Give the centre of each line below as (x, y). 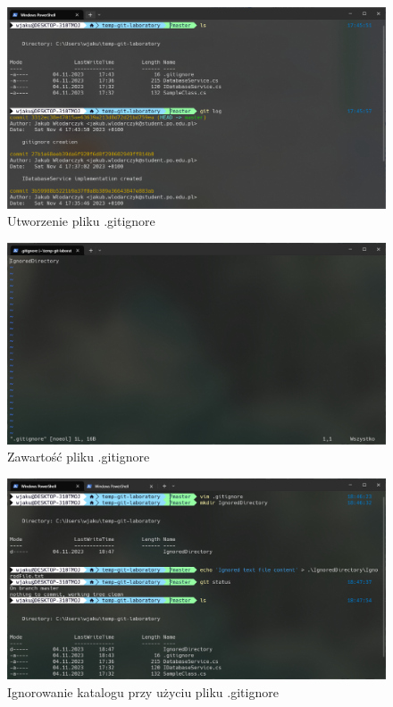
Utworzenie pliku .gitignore (81, 221)
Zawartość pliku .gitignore (79, 457)
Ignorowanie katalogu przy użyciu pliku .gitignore (143, 691)
